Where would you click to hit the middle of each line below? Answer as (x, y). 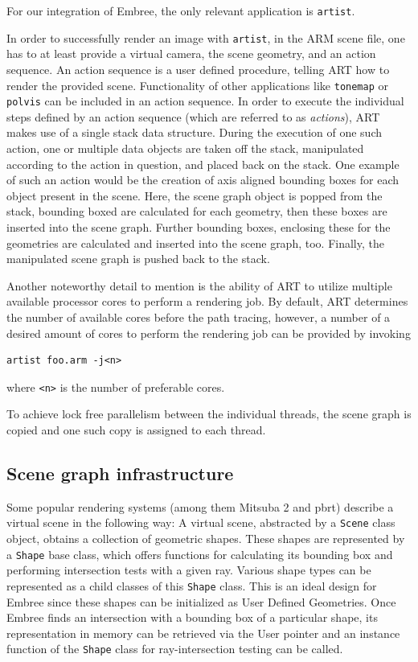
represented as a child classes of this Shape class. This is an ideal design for (192, 585)
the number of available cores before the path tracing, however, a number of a (199, 317)
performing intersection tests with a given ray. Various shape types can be (189, 570)
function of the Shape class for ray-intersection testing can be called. (175, 649)
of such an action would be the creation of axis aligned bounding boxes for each (203, 180)
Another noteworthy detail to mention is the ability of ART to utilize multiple (199, 285)
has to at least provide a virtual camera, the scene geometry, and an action (191, 53)
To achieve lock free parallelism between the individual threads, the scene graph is (209, 414)
